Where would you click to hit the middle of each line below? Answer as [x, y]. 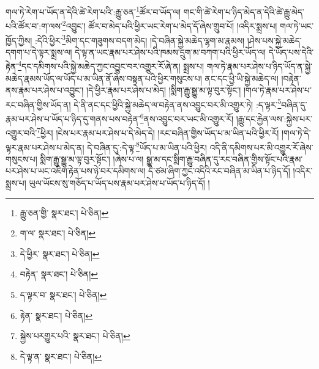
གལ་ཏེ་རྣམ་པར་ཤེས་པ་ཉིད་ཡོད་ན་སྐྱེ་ [260, 66]
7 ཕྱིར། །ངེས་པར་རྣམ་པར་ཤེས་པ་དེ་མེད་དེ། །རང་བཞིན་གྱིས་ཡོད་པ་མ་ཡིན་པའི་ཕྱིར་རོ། [158, 132]
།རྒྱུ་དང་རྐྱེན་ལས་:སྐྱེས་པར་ [274, 118]
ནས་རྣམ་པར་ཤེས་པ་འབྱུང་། [45, 90]
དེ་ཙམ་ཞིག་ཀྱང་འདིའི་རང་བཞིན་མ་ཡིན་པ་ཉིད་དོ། [219, 171]
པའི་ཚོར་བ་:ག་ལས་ [34, 25]
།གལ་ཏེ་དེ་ [296, 132]
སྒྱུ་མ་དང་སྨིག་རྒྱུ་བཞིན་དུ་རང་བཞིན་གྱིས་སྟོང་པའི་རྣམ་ [225, 159]
